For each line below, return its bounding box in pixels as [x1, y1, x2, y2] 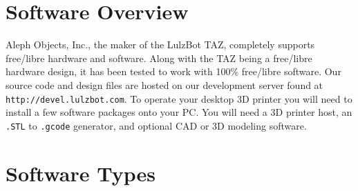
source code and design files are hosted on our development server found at [6, 77, 323, 92]
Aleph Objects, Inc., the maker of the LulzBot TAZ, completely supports [6, 37, 315, 52]
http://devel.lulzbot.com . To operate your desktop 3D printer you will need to [6, 91, 352, 105]
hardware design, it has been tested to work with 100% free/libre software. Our [6, 64, 341, 79]
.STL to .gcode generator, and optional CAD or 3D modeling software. [6, 118, 307, 132]
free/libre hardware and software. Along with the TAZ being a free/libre [6, 50, 312, 65]
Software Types [6, 159, 156, 187]
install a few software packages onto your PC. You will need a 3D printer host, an [6, 105, 352, 119]
